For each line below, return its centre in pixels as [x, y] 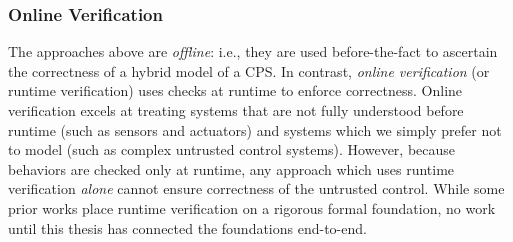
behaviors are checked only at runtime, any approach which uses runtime [231, 168]
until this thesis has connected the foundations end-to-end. [187, 227]
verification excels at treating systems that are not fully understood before [236, 110]
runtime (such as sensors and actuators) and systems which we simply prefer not [255, 129]
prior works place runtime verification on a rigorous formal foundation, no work [252, 207]
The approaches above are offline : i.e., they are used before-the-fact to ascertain [253, 51]
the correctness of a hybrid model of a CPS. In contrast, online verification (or [249, 70]
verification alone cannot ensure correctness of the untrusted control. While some [256, 188]
